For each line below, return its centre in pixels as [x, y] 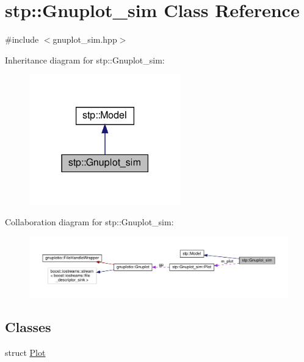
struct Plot [25, 352]
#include [22, 39]
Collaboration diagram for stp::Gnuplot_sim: [89, 222]
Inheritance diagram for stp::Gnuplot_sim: [85, 60]
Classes [28, 326]
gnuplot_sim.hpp [85, 39]
